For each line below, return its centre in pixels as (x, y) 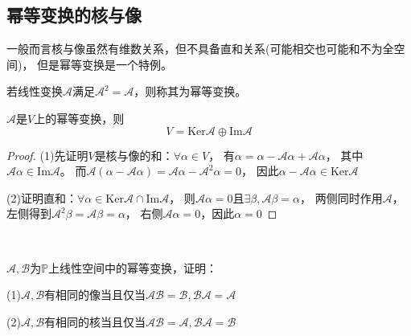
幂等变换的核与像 (74, 15)
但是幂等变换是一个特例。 (105, 64)
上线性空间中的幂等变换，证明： (133, 267)
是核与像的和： (134, 155)
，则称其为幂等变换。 (190, 91)
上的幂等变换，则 (79, 118)
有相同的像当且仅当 (95, 295)
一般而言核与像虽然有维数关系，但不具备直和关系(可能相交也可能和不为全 (200, 49)
